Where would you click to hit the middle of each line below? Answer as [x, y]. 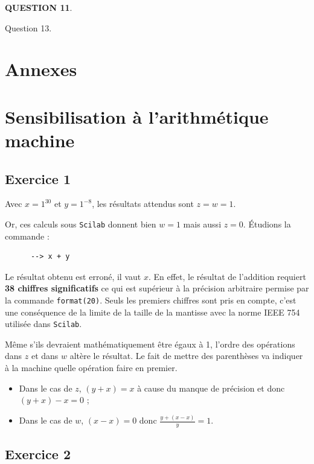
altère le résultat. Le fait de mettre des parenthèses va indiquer [186, 356]
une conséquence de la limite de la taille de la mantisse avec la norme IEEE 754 [152, 312]
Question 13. [28, 27]
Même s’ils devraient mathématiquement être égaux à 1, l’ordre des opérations [150, 344]
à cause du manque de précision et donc [211, 388]
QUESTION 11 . [39, 7]
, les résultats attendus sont [143, 204]
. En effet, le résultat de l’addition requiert [227, 276]
